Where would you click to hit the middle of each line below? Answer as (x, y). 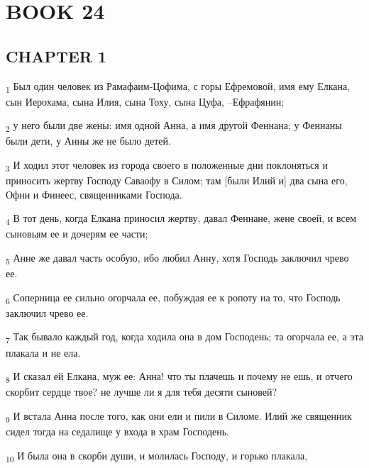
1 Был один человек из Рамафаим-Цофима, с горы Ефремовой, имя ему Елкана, (178, 87)
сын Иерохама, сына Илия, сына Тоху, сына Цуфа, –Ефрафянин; (145, 101)
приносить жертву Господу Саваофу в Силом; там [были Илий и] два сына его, (177, 180)
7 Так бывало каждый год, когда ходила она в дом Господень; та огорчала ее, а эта (184, 338)
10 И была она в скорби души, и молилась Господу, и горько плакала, (157, 456)
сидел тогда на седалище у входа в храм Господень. (118, 431)
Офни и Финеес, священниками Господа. (94, 194)
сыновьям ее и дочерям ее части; (77, 234)
